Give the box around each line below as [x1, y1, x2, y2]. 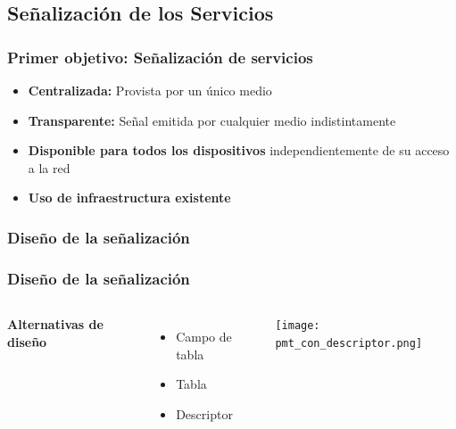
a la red [28, 158, 70, 177]
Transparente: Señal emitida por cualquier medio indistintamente [28, 111, 396, 129]
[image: [275, 319, 320, 333]
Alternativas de [7, 315, 104, 334]
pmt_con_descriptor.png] [275, 336, 423, 350]
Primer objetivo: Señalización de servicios [7, 45, 313, 68]
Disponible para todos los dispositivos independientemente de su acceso [28, 141, 450, 160]
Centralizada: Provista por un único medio [28, 81, 272, 99]
